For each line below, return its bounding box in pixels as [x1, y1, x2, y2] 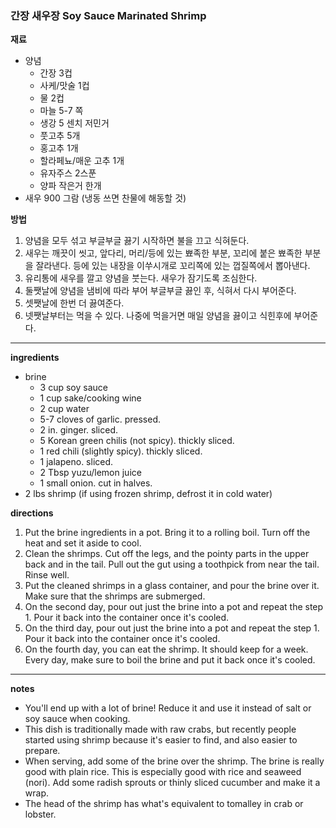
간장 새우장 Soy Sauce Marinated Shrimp [10, 8, 207, 22]
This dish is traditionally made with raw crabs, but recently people [24, 723, 297, 736]
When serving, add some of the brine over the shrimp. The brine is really [24, 755, 325, 767]
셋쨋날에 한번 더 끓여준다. [24, 297, 125, 309]
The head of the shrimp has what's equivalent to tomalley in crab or [24, 798, 304, 810]
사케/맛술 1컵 [39, 80, 90, 92]
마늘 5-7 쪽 [39, 105, 84, 117]
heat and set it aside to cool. [24, 537, 142, 549]
